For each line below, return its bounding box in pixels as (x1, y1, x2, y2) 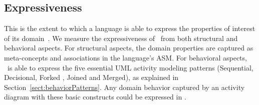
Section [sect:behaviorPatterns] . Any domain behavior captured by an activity (4, 81, 245, 92)
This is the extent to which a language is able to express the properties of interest (4, 23, 255, 33)
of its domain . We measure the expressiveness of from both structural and (4, 32, 238, 43)
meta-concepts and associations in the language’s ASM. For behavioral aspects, (4, 52, 247, 62)
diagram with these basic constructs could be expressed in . (4, 91, 186, 102)
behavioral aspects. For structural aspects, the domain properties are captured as (4, 42, 253, 53)
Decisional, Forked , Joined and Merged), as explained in (4, 72, 179, 82)
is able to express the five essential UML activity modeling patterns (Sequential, (7, 62, 253, 72)
